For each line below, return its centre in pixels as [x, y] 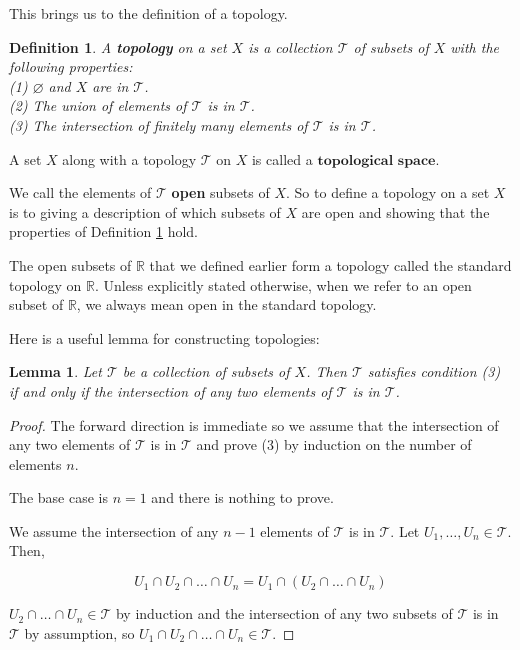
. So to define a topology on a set [388, 192]
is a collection [290, 46]
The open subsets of [70, 264]
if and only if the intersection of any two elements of [170, 390]
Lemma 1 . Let [55, 371]
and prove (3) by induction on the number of [334, 444]
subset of [36, 304]
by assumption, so [79, 632]
